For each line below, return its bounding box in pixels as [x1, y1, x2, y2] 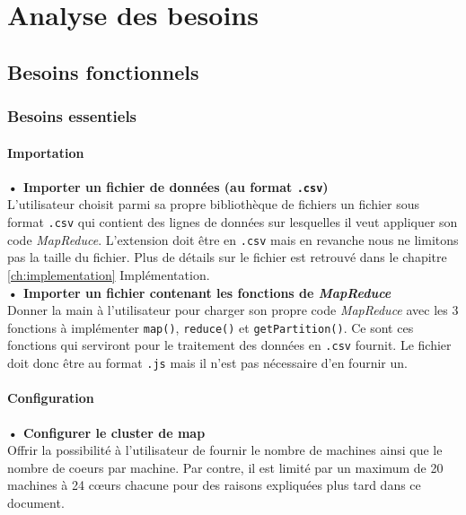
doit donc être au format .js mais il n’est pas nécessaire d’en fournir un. [7, 354, 408, 372]
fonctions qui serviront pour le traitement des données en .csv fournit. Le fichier [7, 336, 452, 354]
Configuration [7, 388, 94, 407]
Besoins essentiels [7, 105, 137, 127]
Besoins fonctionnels [7, 57, 199, 85]
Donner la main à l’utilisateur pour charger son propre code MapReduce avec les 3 [7, 301, 459, 319]
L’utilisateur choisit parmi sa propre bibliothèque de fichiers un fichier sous [7, 195, 420, 214]
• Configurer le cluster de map [7, 423, 206, 441]
